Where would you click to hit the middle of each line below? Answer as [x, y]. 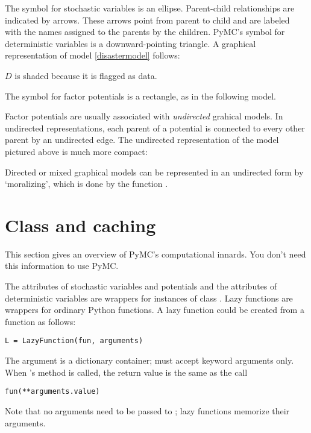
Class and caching [80, 225]
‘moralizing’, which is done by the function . [86, 184]
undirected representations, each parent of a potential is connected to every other [155, 128]
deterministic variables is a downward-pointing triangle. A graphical [130, 43]
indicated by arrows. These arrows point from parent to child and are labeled [147, 20]
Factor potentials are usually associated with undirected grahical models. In [144, 116]
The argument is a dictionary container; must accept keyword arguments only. [149, 360]
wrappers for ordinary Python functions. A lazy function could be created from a [155, 310]
